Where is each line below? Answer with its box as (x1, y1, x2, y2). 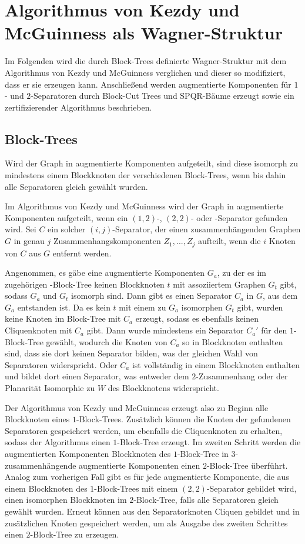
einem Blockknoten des (5, 482, 88, 494)
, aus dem (262, 289, 298, 302)
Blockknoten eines (5, 413, 70, 425)
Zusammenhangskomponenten (53, 235, 161, 247)
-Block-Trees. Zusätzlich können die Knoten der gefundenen (76, 413, 291, 425)
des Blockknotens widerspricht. (108, 382, 219, 394)
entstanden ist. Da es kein (17, 301, 110, 313)
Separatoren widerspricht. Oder (5, 358, 118, 371)
